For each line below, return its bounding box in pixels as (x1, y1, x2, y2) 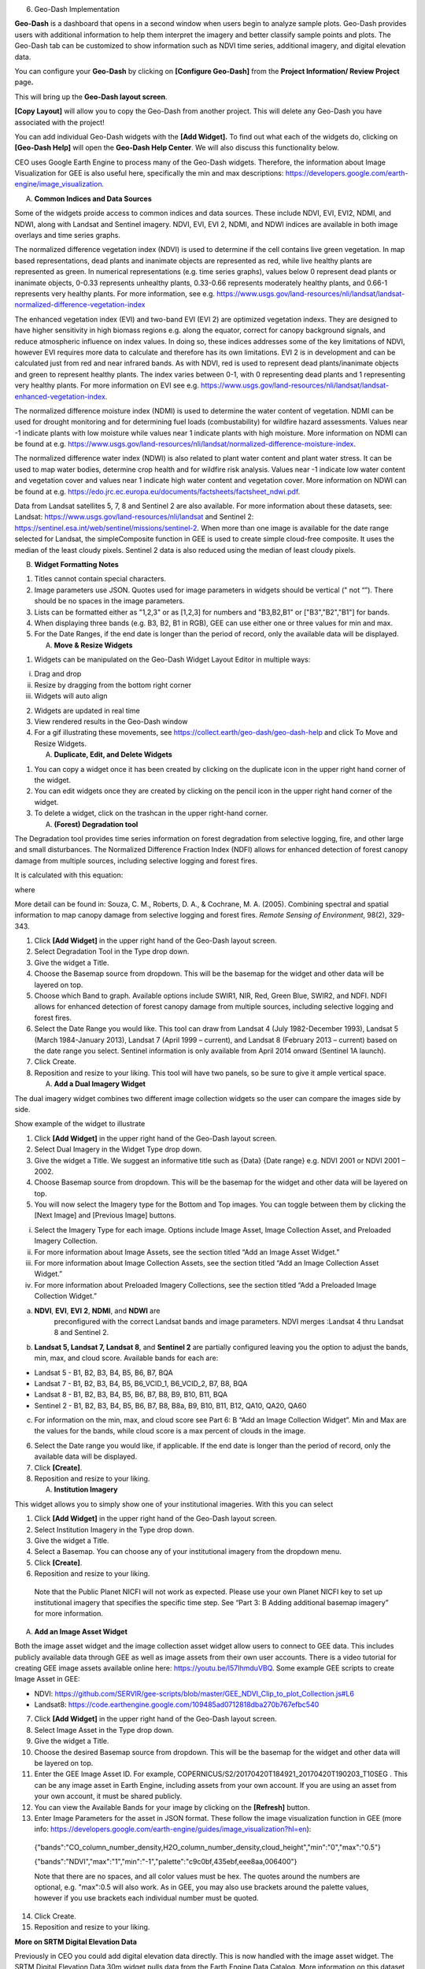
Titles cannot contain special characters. (34, 574, 167, 584)
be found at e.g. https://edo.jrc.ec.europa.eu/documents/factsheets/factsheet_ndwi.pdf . (14, 487, 301, 496)
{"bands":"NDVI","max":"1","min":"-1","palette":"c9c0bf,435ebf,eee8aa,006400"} (34, 1857, 297, 1867)
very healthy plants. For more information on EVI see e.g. (14, 380, 200, 390)
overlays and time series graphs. (14, 231, 121, 240)
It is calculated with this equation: (14, 870, 124, 880)
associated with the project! (14, 117, 105, 127)
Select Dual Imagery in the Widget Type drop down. (34, 1144, 202, 1154)
